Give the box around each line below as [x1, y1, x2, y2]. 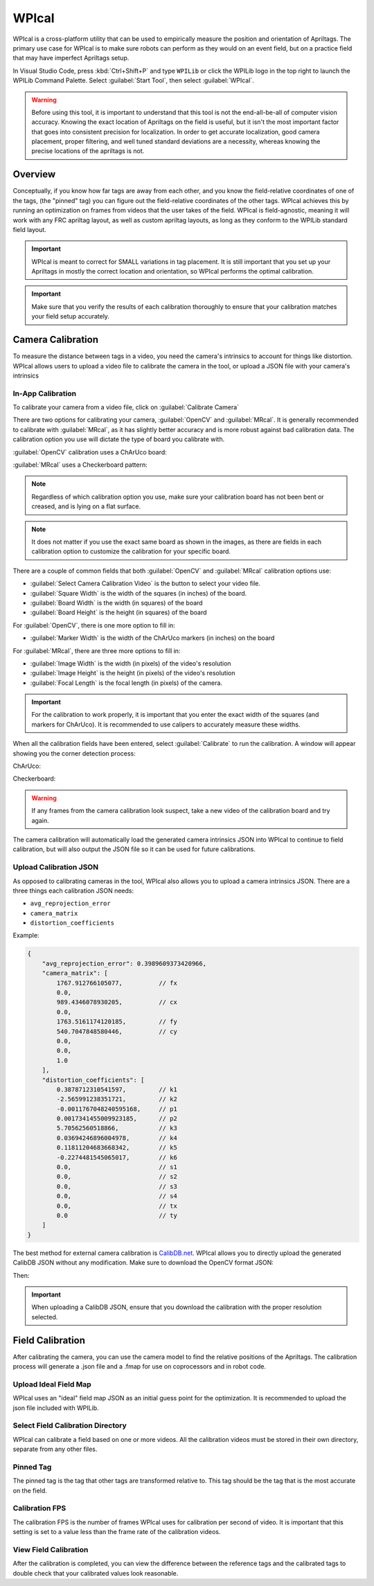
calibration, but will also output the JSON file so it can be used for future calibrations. [12, 845, 256, 853]
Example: [12, 932, 39, 940]
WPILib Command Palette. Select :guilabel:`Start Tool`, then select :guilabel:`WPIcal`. [12, 76, 254, 84]
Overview [12, 168, 56, 180]
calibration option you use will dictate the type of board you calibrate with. [12, 435, 225, 443]
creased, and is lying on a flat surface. [31, 502, 141, 510]
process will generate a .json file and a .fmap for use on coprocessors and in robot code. [12, 1362, 267, 1371]
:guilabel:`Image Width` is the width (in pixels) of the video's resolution [30, 659, 231, 668]
